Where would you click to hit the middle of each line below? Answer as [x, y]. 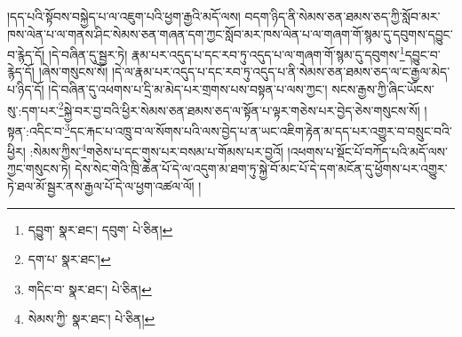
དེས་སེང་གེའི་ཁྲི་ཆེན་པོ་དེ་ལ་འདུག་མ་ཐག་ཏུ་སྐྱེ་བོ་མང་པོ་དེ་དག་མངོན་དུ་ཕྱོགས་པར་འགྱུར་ [261, 168]
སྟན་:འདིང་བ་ [36, 130]
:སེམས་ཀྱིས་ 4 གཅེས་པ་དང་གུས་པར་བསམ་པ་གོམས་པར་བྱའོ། [156, 150]
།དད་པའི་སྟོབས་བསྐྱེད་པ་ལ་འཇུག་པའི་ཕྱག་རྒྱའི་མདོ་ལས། [124, 16]
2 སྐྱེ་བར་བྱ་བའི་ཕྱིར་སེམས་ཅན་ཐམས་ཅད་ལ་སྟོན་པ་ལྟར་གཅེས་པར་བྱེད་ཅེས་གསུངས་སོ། [239, 108]
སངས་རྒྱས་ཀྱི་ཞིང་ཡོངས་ [383, 89]
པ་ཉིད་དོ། [26, 89]
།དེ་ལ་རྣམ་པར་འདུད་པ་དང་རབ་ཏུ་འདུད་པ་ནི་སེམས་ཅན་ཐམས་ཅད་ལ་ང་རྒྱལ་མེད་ [281, 72]
